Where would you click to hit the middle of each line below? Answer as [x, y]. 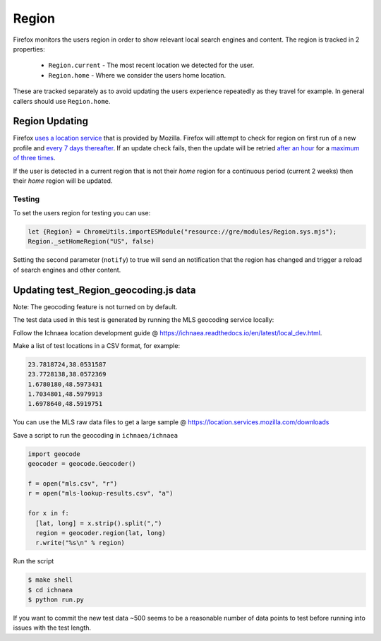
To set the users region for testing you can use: [82, 213]
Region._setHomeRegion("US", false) [91, 241]
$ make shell [50, 580]
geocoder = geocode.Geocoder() [82, 464]
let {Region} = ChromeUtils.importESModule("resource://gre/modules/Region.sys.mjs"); [182, 232]
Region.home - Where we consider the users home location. [137, 75]
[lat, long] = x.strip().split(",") [99, 523]
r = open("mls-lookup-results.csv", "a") [101, 493]
